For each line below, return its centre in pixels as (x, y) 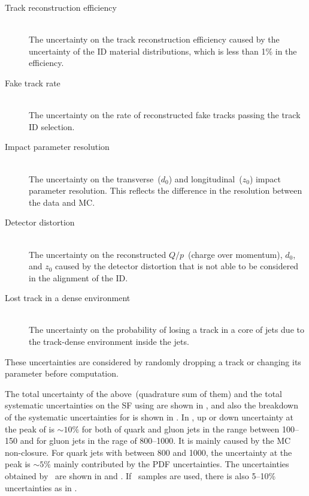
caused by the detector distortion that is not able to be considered (177, 266)
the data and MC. (62, 202)
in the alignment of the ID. (78, 277)
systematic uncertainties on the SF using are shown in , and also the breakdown (152, 405)
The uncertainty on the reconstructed (98, 254)
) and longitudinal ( (205, 178)
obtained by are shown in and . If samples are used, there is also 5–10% (140, 476)
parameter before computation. (62, 373)
